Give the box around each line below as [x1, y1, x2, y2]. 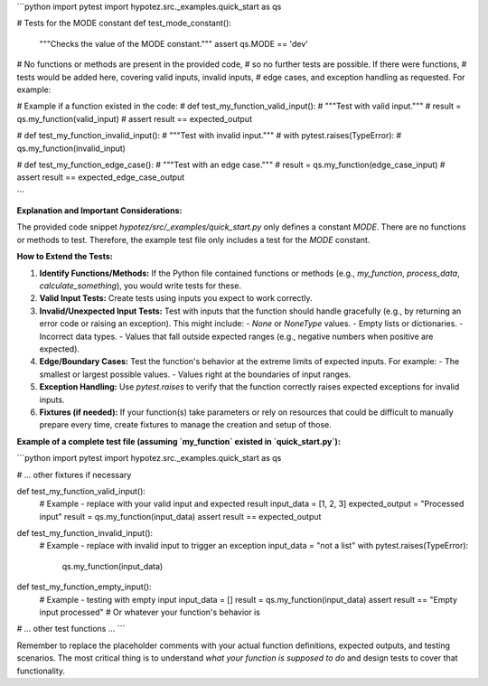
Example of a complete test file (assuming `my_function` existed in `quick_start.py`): [16, 436, 341, 446]
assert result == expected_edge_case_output [16, 172, 185, 183]
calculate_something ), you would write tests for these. [39, 280, 242, 291]
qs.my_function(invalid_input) [16, 143, 127, 154]
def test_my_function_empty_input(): [16, 581, 153, 592]
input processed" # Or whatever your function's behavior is [39, 606, 261, 618]
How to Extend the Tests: [16, 251, 113, 262]
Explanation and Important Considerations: [16, 205, 183, 216]
